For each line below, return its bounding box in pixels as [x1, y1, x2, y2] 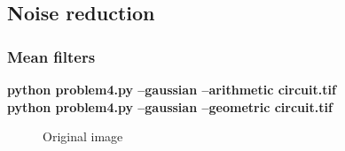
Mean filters [7, 45, 96, 67]
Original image [43, 127, 123, 146]
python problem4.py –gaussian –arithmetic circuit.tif [7, 80, 336, 98]
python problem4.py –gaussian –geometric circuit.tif [7, 97, 333, 116]
